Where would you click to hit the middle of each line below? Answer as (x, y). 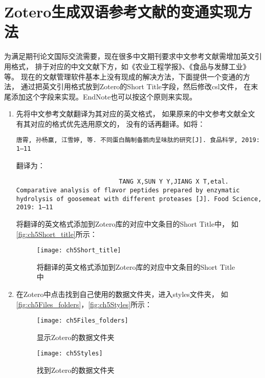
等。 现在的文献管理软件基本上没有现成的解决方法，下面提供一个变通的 (124, 76)
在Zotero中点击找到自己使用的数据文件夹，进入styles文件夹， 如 (122, 294)
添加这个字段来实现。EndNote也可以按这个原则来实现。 (104, 96)
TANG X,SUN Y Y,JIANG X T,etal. (174, 182)
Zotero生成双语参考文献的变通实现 (121, 12)
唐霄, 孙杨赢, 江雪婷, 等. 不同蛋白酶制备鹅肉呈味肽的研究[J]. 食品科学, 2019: (138, 140)
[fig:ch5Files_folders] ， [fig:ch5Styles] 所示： (84, 304)
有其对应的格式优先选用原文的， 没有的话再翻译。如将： (111, 123)
